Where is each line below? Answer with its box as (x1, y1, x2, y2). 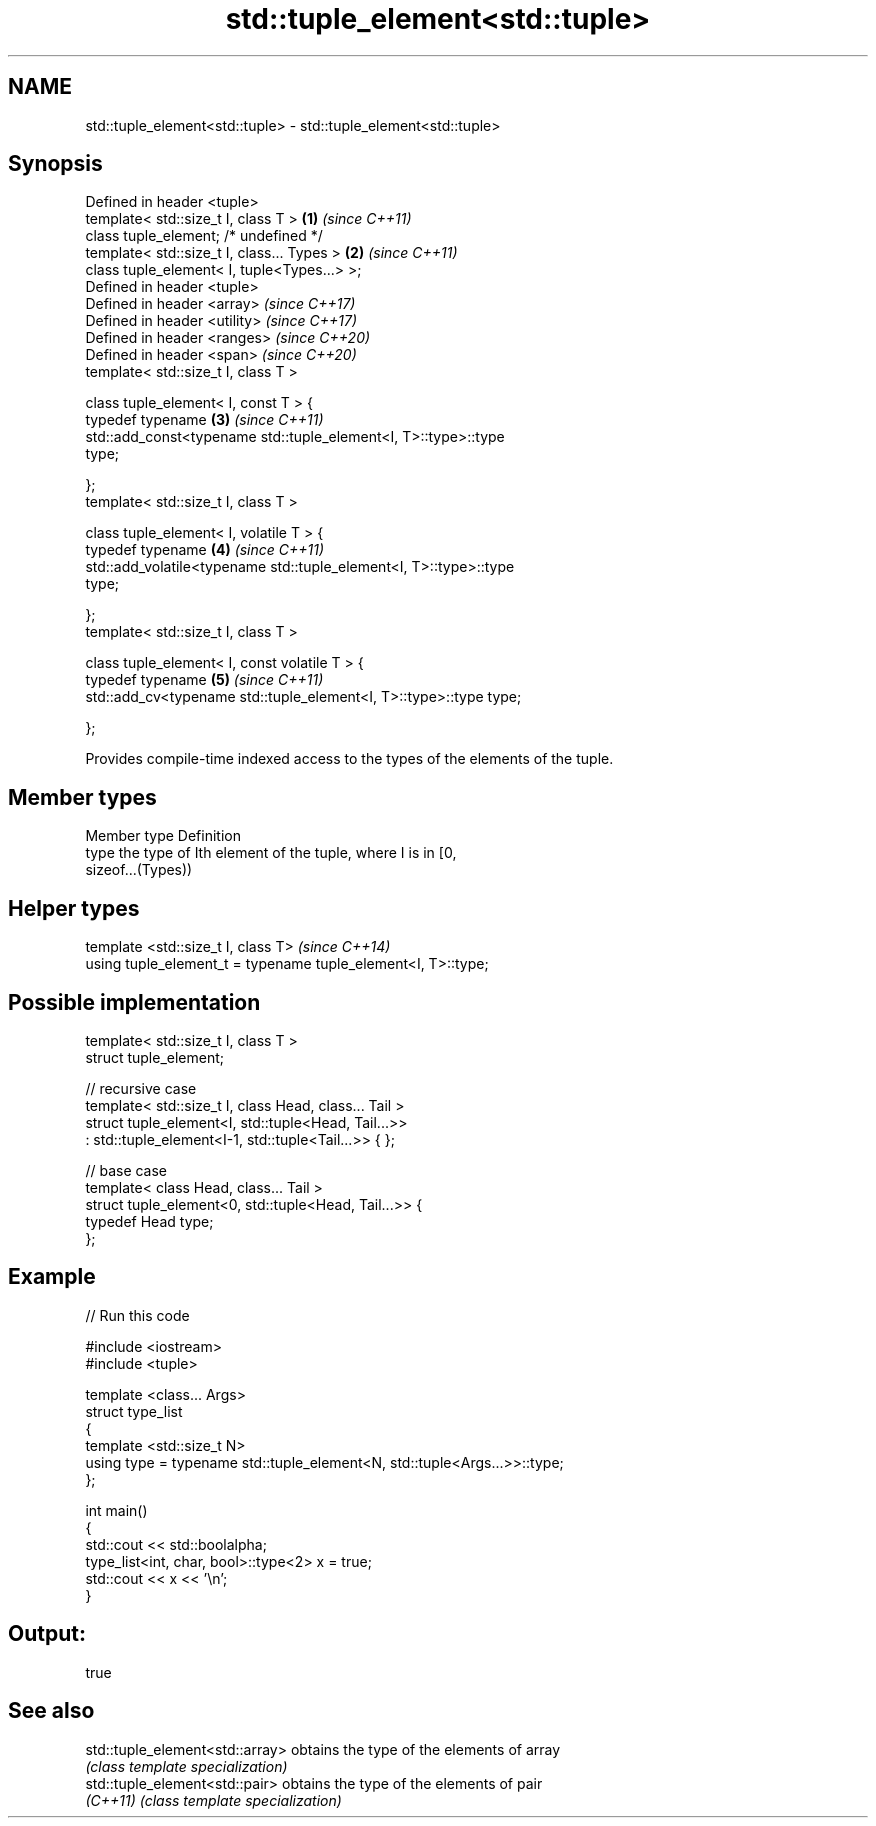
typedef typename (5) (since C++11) (85, 671, 324, 689)
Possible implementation (8, 989, 261, 1015)
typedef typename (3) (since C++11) (85, 411, 324, 429)
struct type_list (85, 1402, 183, 1420)
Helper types (8, 895, 140, 921)
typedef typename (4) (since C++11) (85, 541, 325, 559)
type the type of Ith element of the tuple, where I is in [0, (85, 844, 457, 862)
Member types (8, 784, 157, 810)
